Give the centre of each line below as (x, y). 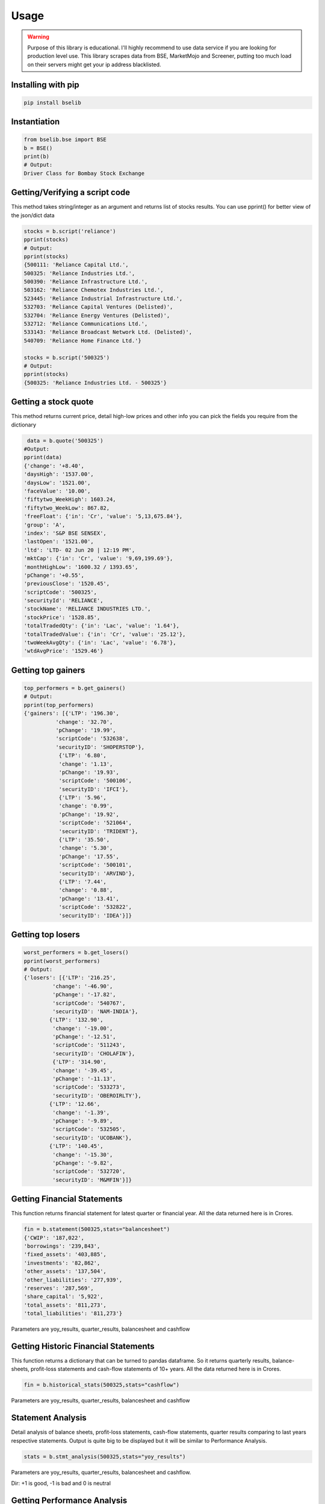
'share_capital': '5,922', (63, 1297)
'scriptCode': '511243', (89, 1045)
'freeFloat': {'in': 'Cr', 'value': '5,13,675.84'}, (103, 516)
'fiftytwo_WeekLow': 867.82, (67, 508)
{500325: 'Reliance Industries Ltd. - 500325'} (95, 383)
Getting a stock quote (52, 402)
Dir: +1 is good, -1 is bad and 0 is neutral (61, 1483)
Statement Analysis (49, 1418)
